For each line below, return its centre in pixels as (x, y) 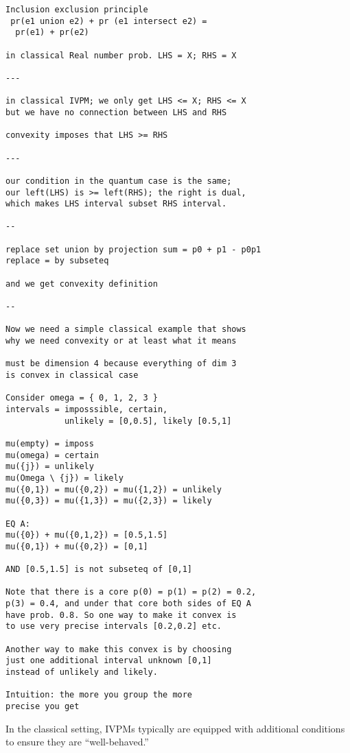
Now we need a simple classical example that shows (126, 330)
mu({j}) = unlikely (50, 467)
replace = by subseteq (57, 261)
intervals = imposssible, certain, (87, 409)
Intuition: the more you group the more (99, 695)
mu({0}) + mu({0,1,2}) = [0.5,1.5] (87, 535)
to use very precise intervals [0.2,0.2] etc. (114, 626)
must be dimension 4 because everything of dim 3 (121, 364)
